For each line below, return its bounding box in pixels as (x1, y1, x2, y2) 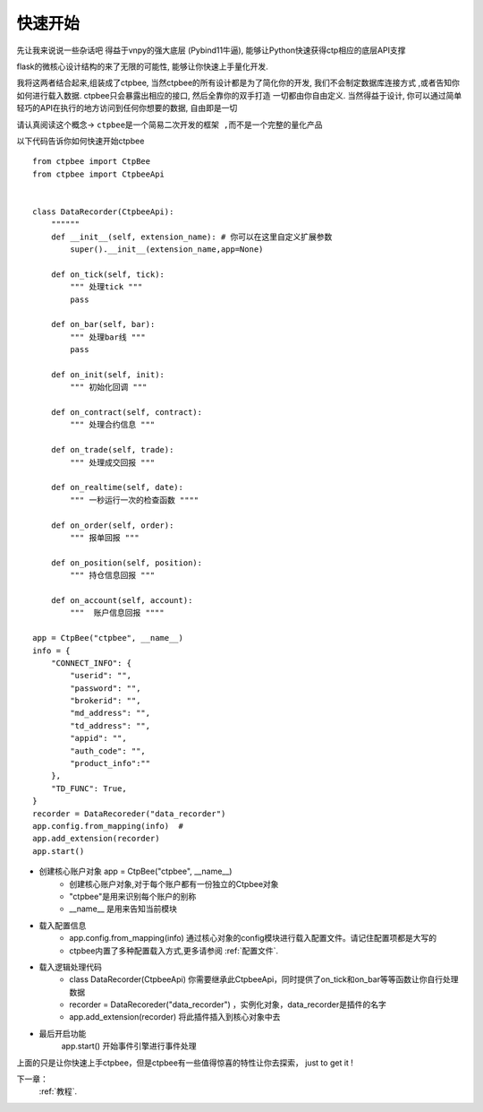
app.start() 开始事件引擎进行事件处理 (61, 1040, 197, 1052)
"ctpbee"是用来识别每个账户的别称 (69, 891, 197, 901)
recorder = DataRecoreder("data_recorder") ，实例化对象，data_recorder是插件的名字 (69, 999, 386, 1010)
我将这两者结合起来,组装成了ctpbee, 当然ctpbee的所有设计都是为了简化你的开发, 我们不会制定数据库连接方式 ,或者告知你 (16, 77, 461, 89)
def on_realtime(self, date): (50, 482, 183, 493)
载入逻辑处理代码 (38, 961, 102, 972)
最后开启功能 (38, 1028, 87, 1039)
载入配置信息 (38, 919, 87, 931)
